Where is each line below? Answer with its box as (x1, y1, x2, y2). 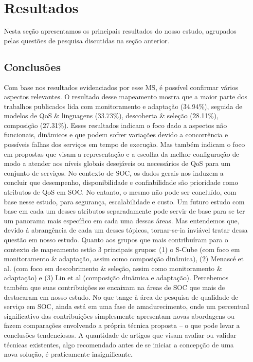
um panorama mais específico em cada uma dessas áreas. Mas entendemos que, (4, 215, 239, 225)
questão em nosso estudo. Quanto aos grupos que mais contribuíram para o (4, 235, 228, 245)
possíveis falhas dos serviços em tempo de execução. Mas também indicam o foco (4, 139, 245, 149)
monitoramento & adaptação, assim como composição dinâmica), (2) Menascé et (4, 253, 244, 264)
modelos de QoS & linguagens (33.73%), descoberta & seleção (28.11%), (4, 110, 218, 121)
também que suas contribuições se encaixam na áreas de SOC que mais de (4, 282, 225, 292)
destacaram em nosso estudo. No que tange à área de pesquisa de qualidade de (4, 291, 238, 302)
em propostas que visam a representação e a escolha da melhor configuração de (4, 148, 239, 159)
